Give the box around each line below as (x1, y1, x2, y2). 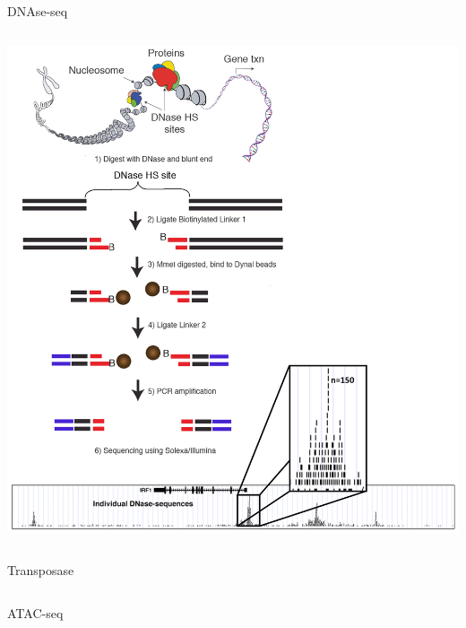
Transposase (7, 561, 74, 580)
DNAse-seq (7, 2, 68, 20)
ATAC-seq (7, 604, 64, 623)
